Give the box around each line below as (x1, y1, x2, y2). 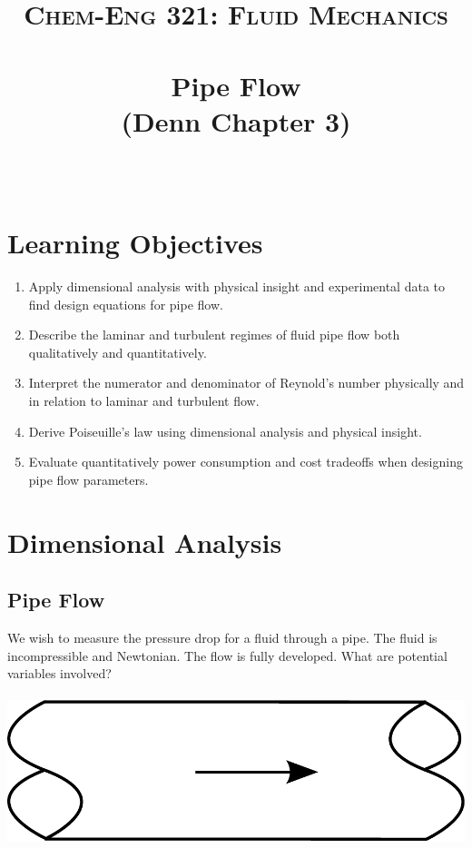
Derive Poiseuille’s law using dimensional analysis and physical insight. (28, 421, 422, 440)
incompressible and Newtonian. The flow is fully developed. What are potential (7, 646, 447, 665)
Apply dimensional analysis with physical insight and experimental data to (28, 277, 445, 296)
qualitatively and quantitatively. (28, 342, 207, 361)
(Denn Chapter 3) (121, 102, 351, 139)
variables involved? (7, 664, 112, 683)
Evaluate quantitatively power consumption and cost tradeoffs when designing (28, 452, 463, 471)
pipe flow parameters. (28, 469, 149, 488)
